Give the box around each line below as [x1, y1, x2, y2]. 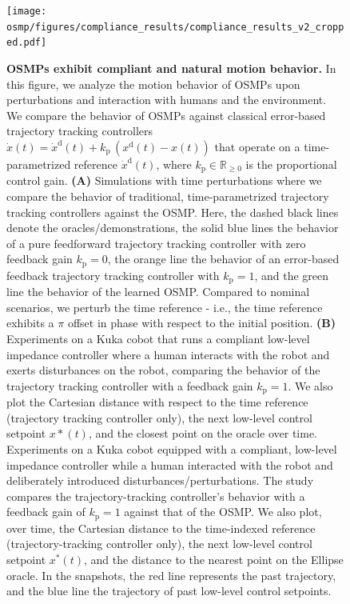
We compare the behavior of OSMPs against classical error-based [6, 106, 326, 123]
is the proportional [245, 155, 337, 172]
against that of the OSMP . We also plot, [124, 503, 322, 520]
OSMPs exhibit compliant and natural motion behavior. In [6, 59, 336, 76]
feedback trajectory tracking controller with [6, 266, 220, 283]
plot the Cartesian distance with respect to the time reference [6, 394, 308, 410]
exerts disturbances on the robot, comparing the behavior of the [6, 362, 320, 378]
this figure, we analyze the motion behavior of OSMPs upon [6, 75, 300, 92]
